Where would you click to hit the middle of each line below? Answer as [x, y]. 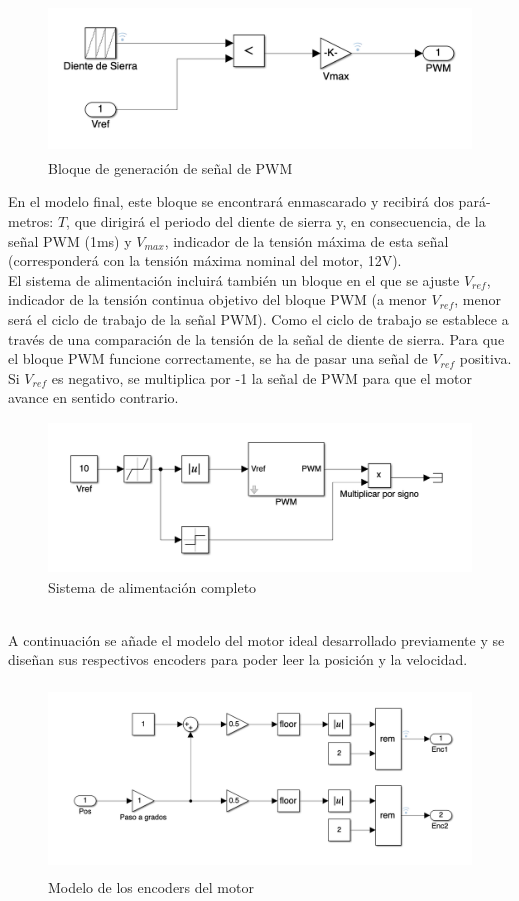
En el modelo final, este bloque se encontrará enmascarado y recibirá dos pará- [249, 201]
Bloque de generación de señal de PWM [170, 167]
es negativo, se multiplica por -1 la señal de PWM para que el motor [261, 377]
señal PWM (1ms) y [70, 240]
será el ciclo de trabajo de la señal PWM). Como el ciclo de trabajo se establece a [258, 318]
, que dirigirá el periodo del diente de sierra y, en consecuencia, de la [276, 220]
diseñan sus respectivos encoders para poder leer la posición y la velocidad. [238, 659]
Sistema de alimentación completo [152, 586]
